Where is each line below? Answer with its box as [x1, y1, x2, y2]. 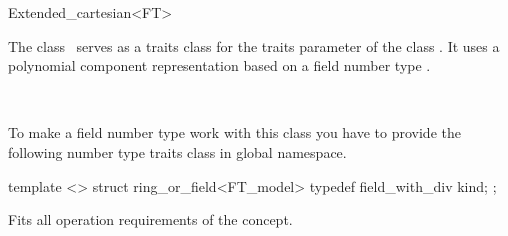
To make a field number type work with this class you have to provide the [8, 122, 461, 143]
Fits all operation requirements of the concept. [8, 209, 293, 230]
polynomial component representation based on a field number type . [8, 55, 431, 76]
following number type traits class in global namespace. [8, 141, 347, 162]
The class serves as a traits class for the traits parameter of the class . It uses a [8, 35, 500, 56]
